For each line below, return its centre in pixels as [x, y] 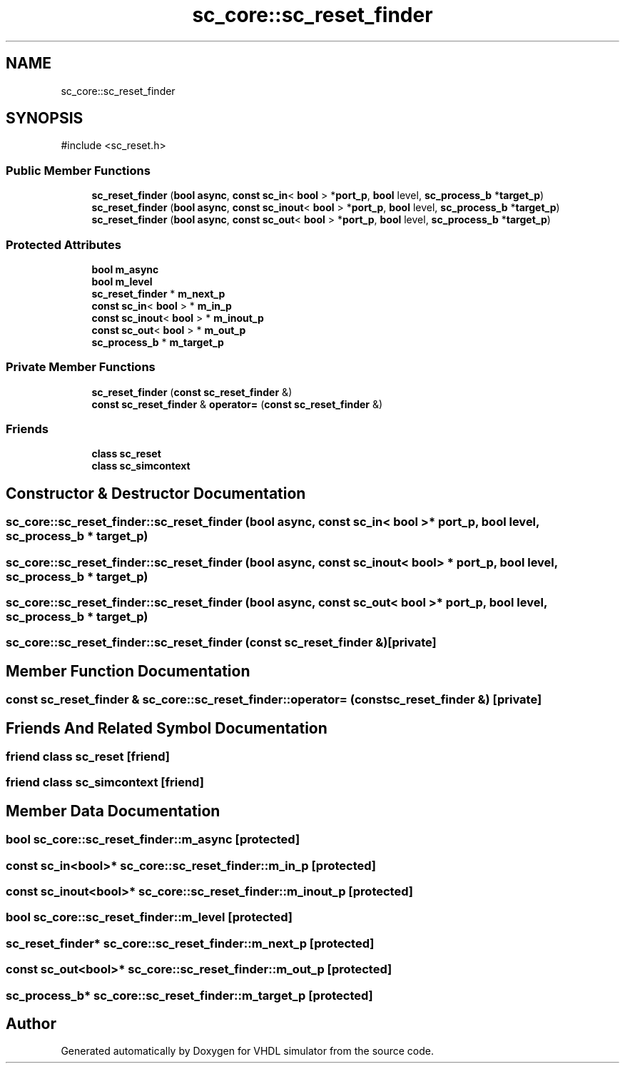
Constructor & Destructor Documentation [156, 493]
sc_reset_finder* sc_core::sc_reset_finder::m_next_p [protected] [190, 943]
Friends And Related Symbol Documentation [167, 728]
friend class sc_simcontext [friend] [105, 782]
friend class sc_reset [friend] [88, 757]
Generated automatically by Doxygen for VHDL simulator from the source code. [248, 1051]
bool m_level [122, 281]
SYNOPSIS [45, 118]
